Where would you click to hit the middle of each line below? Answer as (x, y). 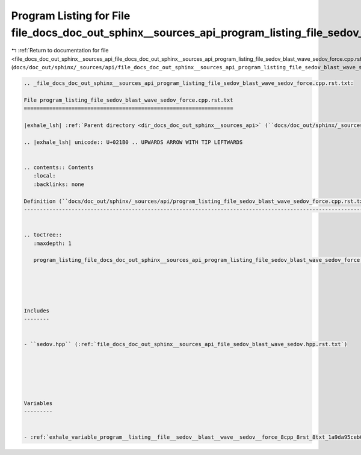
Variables (38, 403)
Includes (37, 311)
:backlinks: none (59, 184)
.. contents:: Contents (59, 168)
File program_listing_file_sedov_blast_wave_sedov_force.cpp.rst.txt (128, 100)
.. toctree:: (43, 235)
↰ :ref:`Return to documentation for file (60, 51)
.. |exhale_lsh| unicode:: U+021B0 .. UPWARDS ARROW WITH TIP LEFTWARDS (133, 142)
